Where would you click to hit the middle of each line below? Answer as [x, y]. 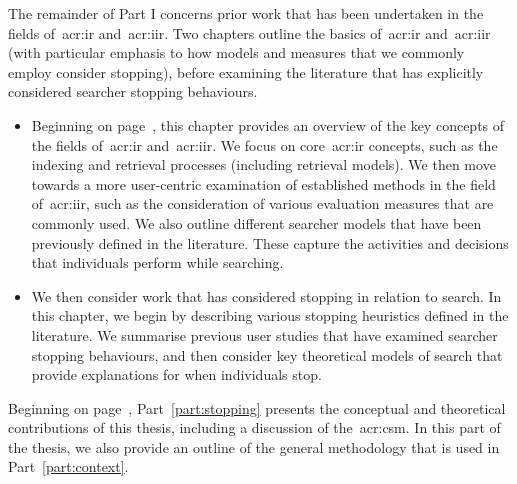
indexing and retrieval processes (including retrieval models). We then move [263, 164]
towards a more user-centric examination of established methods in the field [263, 183]
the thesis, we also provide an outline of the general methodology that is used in [254, 446]
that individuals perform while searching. [157, 262]
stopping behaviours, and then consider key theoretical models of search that [267, 354]
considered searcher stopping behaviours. [133, 91]
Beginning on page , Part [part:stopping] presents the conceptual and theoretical [257, 407]
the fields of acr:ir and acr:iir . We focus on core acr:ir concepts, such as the [264, 144]
